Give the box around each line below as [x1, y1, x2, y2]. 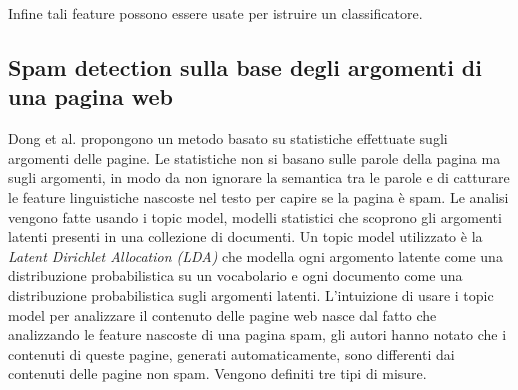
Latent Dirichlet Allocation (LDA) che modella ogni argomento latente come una [8, 245, 503, 266]
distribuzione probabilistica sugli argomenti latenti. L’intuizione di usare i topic [8, 284, 494, 305]
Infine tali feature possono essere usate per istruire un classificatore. [8, 3, 423, 23]
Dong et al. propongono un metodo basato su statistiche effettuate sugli [8, 128, 448, 149]
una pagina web [8, 81, 174, 112]
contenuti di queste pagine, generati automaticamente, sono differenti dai [8, 343, 455, 364]
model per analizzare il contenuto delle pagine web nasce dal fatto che [8, 304, 437, 325]
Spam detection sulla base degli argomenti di [8, 51, 482, 82]
